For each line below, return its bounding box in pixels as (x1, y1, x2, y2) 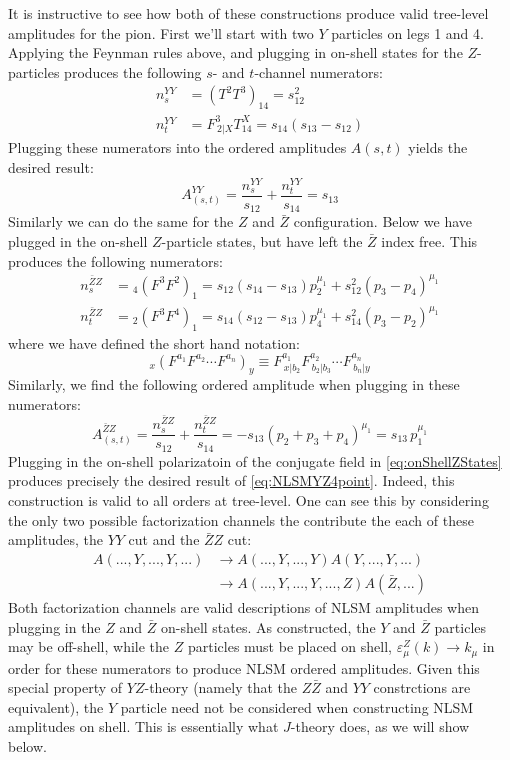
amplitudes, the (8, 529, 103, 550)
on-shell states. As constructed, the (160, 616, 376, 637)
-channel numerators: (254, 61, 383, 82)
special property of (8, 677, 123, 698)
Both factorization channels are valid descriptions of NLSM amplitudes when (8, 596, 480, 617)
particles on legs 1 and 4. (331, 22, 484, 43)
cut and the (128, 529, 200, 550)
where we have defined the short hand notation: (8, 332, 300, 353)
